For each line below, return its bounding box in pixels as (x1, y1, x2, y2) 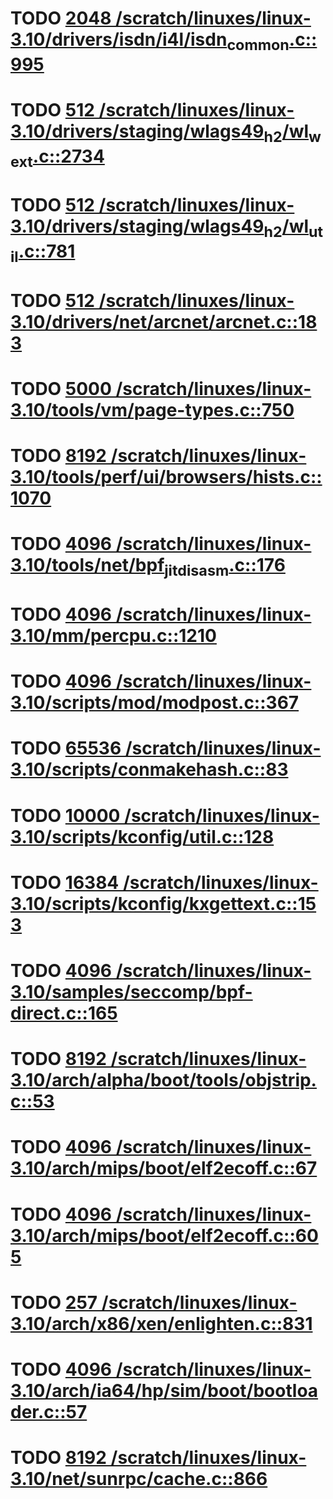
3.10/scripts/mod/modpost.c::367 (10, 692, 300, 714)
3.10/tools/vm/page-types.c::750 (10, 398, 295, 421)
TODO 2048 (10, 7, 112, 30)
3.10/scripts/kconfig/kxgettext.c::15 (10, 892, 317, 915)
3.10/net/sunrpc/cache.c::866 (10, 1468, 268, 1491)
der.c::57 (10, 1400, 88, 1423)
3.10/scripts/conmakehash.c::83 (10, 758, 289, 781)
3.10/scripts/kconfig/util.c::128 (10, 825, 275, 848)
